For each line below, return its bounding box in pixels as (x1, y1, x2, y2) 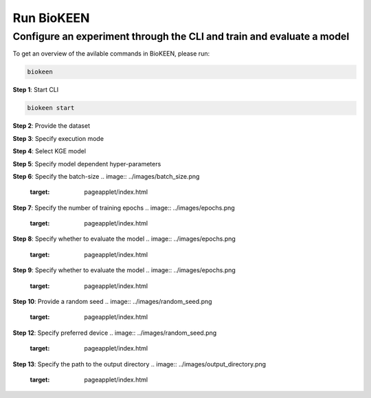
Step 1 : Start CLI (12, 86, 59, 94)
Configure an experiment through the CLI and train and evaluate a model (12, 30, 350, 43)
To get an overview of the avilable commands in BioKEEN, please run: (12, 49, 210, 58)
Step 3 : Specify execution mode (12, 134, 104, 142)
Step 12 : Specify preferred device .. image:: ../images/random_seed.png (12, 329, 217, 337)
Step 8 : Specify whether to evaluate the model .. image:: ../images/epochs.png (12, 234, 236, 243)
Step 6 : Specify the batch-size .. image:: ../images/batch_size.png (12, 172, 200, 180)
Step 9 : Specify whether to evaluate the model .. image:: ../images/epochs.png (12, 266, 236, 274)
